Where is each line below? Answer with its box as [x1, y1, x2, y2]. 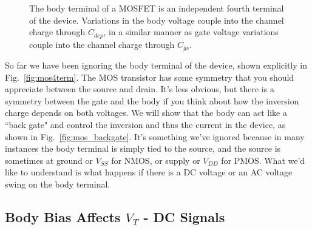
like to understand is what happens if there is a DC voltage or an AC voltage [5, 166, 293, 178]
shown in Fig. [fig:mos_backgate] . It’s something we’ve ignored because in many [5, 130, 305, 143]
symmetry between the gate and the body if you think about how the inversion [5, 94, 299, 107]
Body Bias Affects [5, 208, 121, 226]
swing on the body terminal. [5, 178, 110, 191]
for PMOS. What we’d [221, 154, 305, 166]
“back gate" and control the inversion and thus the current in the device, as [5, 118, 286, 131]
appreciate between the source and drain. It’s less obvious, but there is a [5, 83, 274, 95]
